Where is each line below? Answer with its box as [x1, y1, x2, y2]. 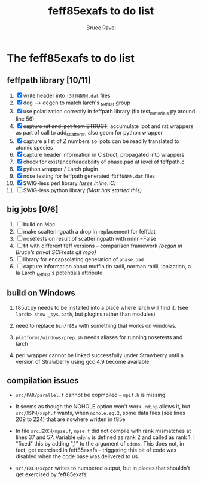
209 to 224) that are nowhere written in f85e [15, 416, 126, 423]
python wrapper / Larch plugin [23, 165, 98, 172]
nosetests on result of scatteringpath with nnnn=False [23, 235, 157, 242]
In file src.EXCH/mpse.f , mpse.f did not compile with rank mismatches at [15, 428, 191, 435]
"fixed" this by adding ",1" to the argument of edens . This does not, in [15, 440, 184, 447]
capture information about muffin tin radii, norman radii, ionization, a [23, 262, 191, 270]
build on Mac [23, 220, 56, 228]
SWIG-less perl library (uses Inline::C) [23, 180, 116, 187]
